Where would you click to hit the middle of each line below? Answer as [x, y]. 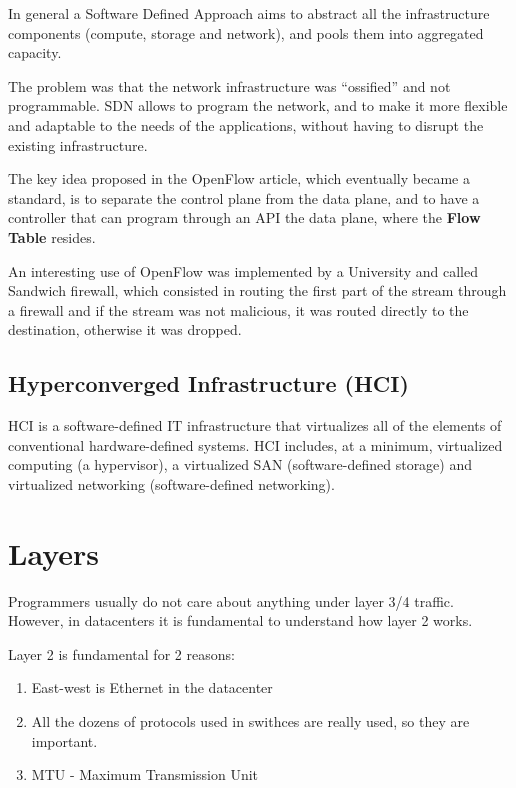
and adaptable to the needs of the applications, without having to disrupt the [246, 124]
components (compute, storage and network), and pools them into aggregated [246, 32]
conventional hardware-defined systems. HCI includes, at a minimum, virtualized [255, 444]
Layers [53, 552]
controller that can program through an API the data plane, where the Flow [244, 217]
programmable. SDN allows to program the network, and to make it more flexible [258, 105]
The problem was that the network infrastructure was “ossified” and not [229, 85]
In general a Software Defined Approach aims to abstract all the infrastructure [249, 13]
